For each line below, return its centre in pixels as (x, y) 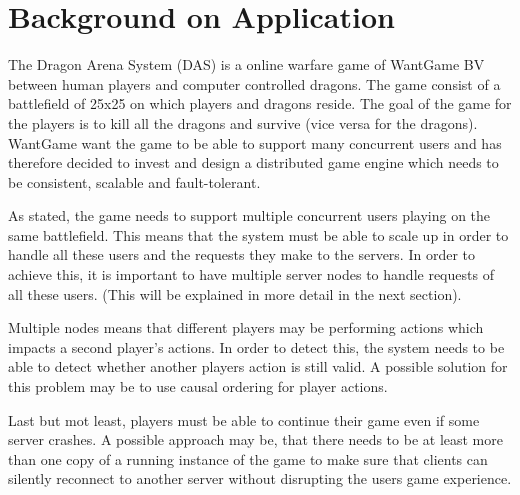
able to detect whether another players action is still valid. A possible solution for (258, 366)
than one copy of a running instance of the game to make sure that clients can (248, 458)
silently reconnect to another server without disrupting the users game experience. (260, 478)
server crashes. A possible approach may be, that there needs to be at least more (255, 439)
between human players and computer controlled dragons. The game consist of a (254, 83)
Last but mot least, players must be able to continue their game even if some (244, 419)
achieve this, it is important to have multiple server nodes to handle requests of (251, 274)
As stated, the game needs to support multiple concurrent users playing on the (249, 215)
